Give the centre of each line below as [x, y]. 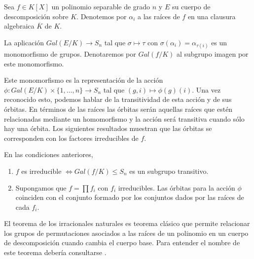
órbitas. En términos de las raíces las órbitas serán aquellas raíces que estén [118, 109]
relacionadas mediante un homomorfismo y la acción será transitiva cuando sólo [124, 118]
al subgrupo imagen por [212, 53]
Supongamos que [41, 187]
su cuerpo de [191, 6]
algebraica [19, 26]
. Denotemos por [102, 16]
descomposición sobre [36, 16]
